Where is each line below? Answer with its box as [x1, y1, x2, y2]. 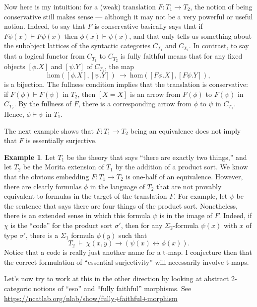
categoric [4, 283, 31, 293]
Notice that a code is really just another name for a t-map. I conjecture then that [4, 247, 253, 257]
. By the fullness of [14, 98, 72, 109]
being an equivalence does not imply [130, 125, 241, 136]
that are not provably [156, 181, 222, 191]
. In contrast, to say [189, 40, 249, 51]
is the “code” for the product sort [10, 220, 113, 230]
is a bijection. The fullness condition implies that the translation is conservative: [4, 78, 248, 89]
